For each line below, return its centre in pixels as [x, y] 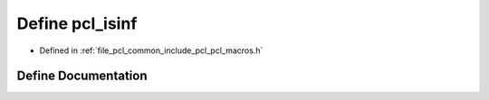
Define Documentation [82, 76]
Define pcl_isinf [77, 23]
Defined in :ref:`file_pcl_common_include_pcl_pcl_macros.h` [151, 50]
